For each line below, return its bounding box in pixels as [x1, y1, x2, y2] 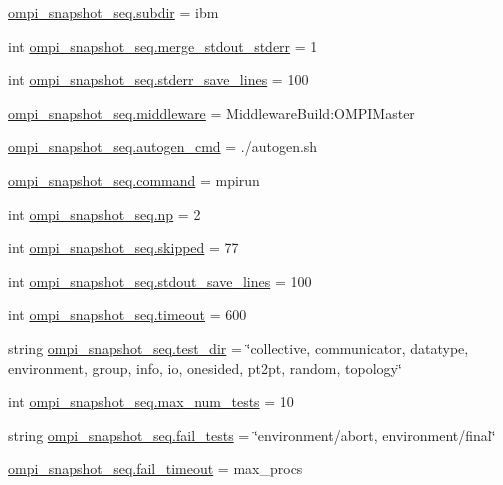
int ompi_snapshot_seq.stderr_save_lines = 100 [8, 69, 309, 90]
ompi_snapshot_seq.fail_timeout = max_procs [8, 458, 303, 479]
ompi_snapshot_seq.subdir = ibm [8, 2, 219, 22]
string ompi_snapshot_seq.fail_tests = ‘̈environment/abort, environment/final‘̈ [8, 424, 496, 445]
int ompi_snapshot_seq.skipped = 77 [8, 237, 239, 258]
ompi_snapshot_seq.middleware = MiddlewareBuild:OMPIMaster [8, 102, 415, 123]
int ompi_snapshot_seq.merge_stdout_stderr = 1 [8, 35, 318, 56]
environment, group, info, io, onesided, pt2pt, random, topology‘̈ [8, 357, 402, 378]
